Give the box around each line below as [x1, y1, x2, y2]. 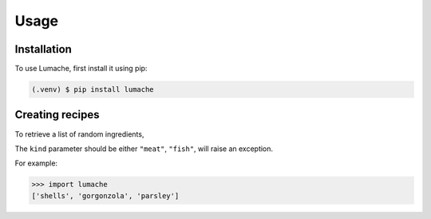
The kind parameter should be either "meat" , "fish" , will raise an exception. [14, 144, 274, 153]
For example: [14, 158, 58, 168]
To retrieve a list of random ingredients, [14, 129, 144, 139]
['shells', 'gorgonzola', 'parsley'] [31, 191, 180, 200]
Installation [14, 42, 72, 56]
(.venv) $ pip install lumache [31, 85, 155, 94]
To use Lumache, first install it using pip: [14, 64, 148, 74]
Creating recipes [14, 108, 100, 121]
